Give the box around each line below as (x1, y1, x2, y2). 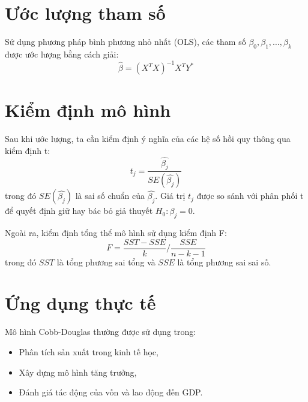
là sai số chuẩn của (75, 189, 145, 202)
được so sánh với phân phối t (196, 189, 304, 202)
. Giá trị (155, 189, 186, 202)
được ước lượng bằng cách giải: (5, 47, 119, 60)
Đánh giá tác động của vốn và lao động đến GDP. (19, 386, 203, 398)
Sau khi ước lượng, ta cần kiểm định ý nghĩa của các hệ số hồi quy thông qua (5, 132, 291, 145)
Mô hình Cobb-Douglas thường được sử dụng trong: (5, 325, 196, 338)
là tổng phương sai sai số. (177, 255, 271, 268)
